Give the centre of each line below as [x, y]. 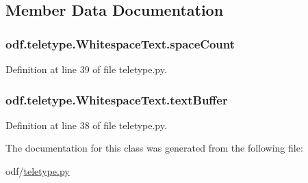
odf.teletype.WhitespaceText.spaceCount [120, 43]
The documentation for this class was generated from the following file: [154, 148]
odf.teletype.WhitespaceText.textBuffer [117, 99]
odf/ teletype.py [38, 171]
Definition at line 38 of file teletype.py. [86, 125]
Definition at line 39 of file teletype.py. [86, 69]
